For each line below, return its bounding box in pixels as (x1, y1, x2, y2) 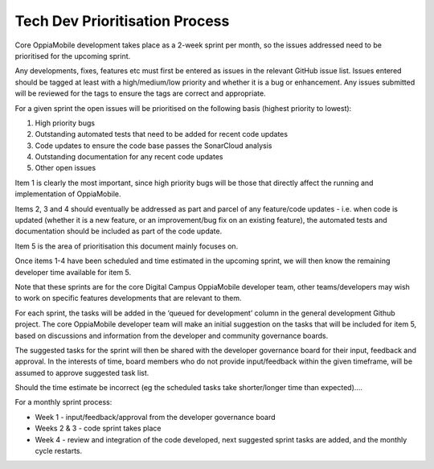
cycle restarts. (35, 446, 83, 456)
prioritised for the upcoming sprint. (14, 51, 131, 60)
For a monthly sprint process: (14, 397, 113, 407)
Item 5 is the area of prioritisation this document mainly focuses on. (14, 241, 239, 251)
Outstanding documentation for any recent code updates (35, 152, 223, 162)
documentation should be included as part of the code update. (14, 226, 223, 237)
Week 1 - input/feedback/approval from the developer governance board (35, 412, 276, 422)
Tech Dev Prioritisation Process (14, 12, 230, 30)
